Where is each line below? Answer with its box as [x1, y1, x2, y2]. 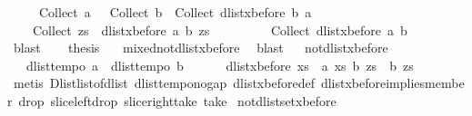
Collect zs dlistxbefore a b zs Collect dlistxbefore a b [32, 20, 407, 39]
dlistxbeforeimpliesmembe [320, 73, 465, 92]
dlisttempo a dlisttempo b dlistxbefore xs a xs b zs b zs [25, 55, 414, 74]
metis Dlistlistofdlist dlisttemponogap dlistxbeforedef [13, 73, 315, 92]
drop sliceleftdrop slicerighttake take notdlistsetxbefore [18, 91, 336, 110]
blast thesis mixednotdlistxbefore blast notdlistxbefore [13, 38, 388, 57]
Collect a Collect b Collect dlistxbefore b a [38, 3, 312, 21]
